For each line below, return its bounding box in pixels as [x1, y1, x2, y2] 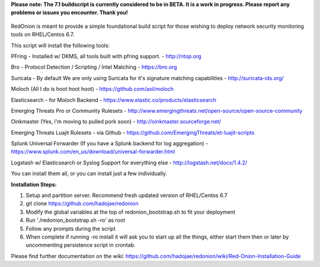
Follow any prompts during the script [25, 225, 116, 232]
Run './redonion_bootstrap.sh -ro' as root [25, 217, 126, 224]
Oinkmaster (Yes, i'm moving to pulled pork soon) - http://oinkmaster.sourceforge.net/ [11, 118, 222, 125]
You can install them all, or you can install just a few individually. [11, 170, 167, 177]
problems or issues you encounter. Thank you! [11, 9, 129, 16]
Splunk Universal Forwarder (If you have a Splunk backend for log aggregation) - [11, 140, 209, 147]
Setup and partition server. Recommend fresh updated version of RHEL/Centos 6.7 [25, 192, 228, 199]
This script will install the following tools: [11, 42, 110, 49]
